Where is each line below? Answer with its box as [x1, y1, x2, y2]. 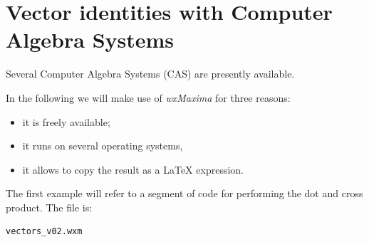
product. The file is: [6, 199, 93, 214]
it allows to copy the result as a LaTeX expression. [22, 162, 244, 177]
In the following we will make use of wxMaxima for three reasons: [6, 90, 291, 105]
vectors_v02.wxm [6, 226, 83, 237]
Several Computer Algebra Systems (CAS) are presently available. [6, 66, 295, 81]
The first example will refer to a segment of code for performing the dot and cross [6, 186, 363, 201]
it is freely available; [22, 114, 110, 129]
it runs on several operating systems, [22, 138, 183, 153]
